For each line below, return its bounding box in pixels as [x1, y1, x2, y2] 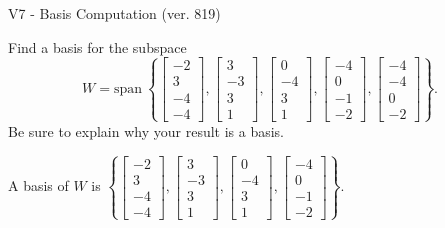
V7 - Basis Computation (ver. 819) [8, 3, 221, 23]
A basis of [8, 175, 69, 196]
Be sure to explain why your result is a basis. [8, 120, 285, 141]
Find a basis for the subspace [8, 36, 187, 57]
